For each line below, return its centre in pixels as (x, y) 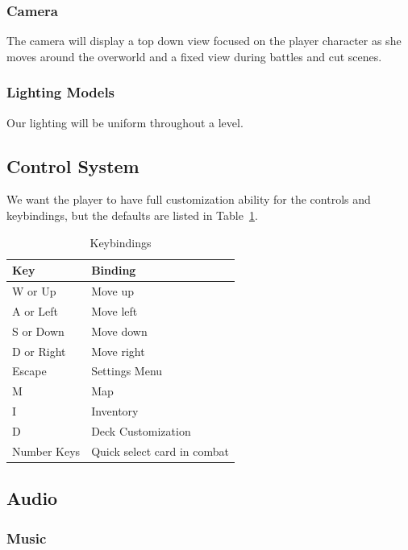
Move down (119, 331)
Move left (114, 310)
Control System (73, 165)
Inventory (115, 411)
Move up (113, 291)
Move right (118, 351)
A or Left (35, 310)
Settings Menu (127, 371)
